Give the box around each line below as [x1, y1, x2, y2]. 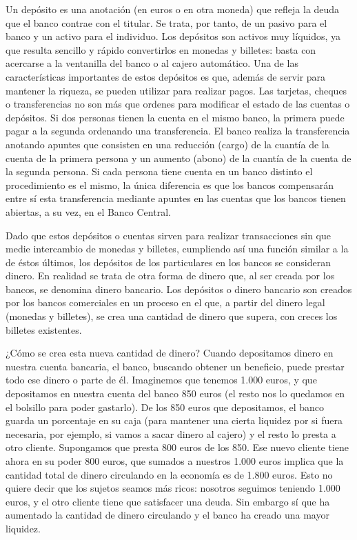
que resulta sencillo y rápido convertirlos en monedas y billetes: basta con [6, 42, 316, 57]
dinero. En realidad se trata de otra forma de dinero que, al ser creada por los [6, 268, 335, 283]
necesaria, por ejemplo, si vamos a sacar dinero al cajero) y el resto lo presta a [6, 426, 336, 441]
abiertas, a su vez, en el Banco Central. [6, 204, 171, 219]
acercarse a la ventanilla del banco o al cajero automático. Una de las [6, 56, 298, 70]
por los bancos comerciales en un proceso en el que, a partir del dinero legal [6, 295, 325, 310]
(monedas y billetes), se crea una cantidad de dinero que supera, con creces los [6, 309, 338, 323]
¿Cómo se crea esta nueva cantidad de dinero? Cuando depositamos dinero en [6, 346, 334, 360]
